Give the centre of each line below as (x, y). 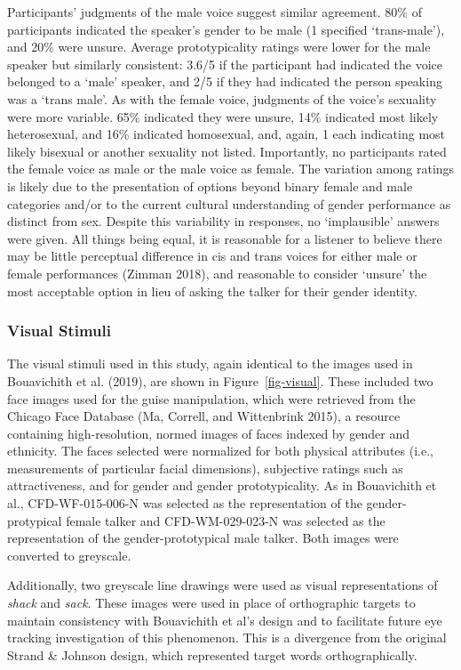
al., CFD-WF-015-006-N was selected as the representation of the (185, 503)
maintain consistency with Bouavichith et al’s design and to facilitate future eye (225, 620)
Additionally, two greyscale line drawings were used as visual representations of (223, 585)
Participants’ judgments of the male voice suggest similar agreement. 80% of (215, 12)
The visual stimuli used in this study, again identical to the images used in (210, 363)
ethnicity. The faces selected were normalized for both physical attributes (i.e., (220, 451)
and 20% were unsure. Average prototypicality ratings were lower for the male (219, 47)
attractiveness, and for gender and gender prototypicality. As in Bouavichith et (222, 485)
